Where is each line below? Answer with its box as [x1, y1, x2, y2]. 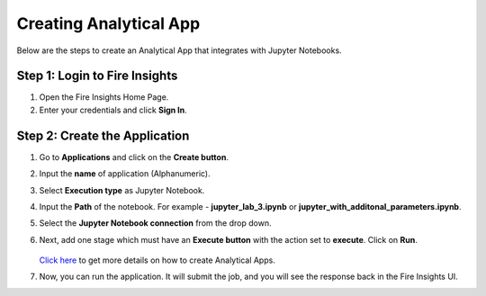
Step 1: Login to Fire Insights [16, 68, 178, 84]
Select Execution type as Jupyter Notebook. [39, 184, 205, 195]
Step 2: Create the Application [16, 128, 190, 143]
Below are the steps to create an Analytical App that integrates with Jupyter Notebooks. [16, 45, 342, 56]
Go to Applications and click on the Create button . [39, 151, 229, 162]
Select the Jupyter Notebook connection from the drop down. [39, 218, 272, 229]
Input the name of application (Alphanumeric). [39, 168, 211, 179]
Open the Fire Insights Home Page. [39, 92, 169, 103]
